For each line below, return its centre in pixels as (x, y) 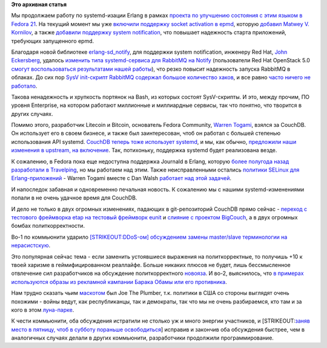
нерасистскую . (31, 245)
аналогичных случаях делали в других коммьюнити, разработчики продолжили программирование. (142, 338)
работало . (24, 86)
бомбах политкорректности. (48, 226)
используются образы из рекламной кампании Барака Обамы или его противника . (119, 282)
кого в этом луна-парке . (43, 310)
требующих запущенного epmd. (53, 41)
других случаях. (32, 114)
